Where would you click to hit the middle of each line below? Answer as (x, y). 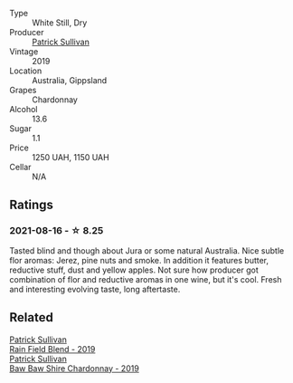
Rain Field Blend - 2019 (52, 349)
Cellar (20, 167)
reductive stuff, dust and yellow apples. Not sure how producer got (134, 270)
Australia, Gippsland (70, 80)
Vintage (24, 52)
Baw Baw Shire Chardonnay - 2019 (75, 368)
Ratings (32, 205)
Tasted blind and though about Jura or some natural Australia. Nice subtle (147, 250)
